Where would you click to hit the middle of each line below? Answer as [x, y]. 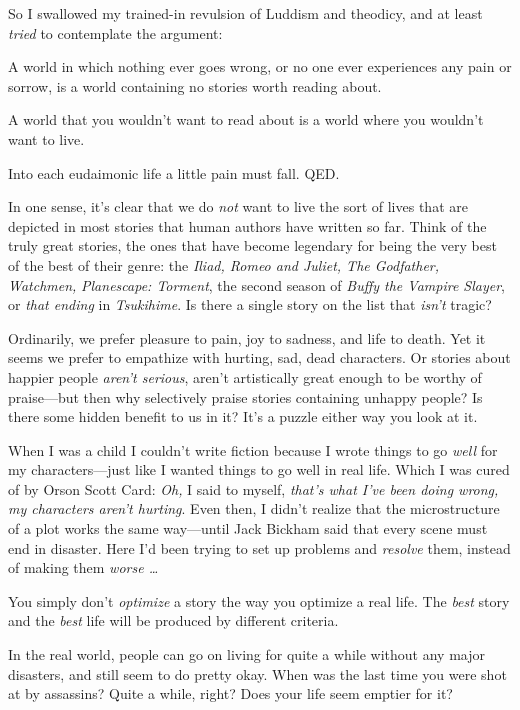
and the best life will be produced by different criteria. [173, 620]
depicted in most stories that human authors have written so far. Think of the [247, 225]
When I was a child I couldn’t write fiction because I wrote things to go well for [253, 449]
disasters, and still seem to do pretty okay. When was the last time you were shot [257, 673]
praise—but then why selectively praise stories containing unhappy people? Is [245, 396]
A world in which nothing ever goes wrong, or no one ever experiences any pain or [260, 66]
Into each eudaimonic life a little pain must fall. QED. [174, 172]
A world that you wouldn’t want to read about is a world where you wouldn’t [246, 119]
